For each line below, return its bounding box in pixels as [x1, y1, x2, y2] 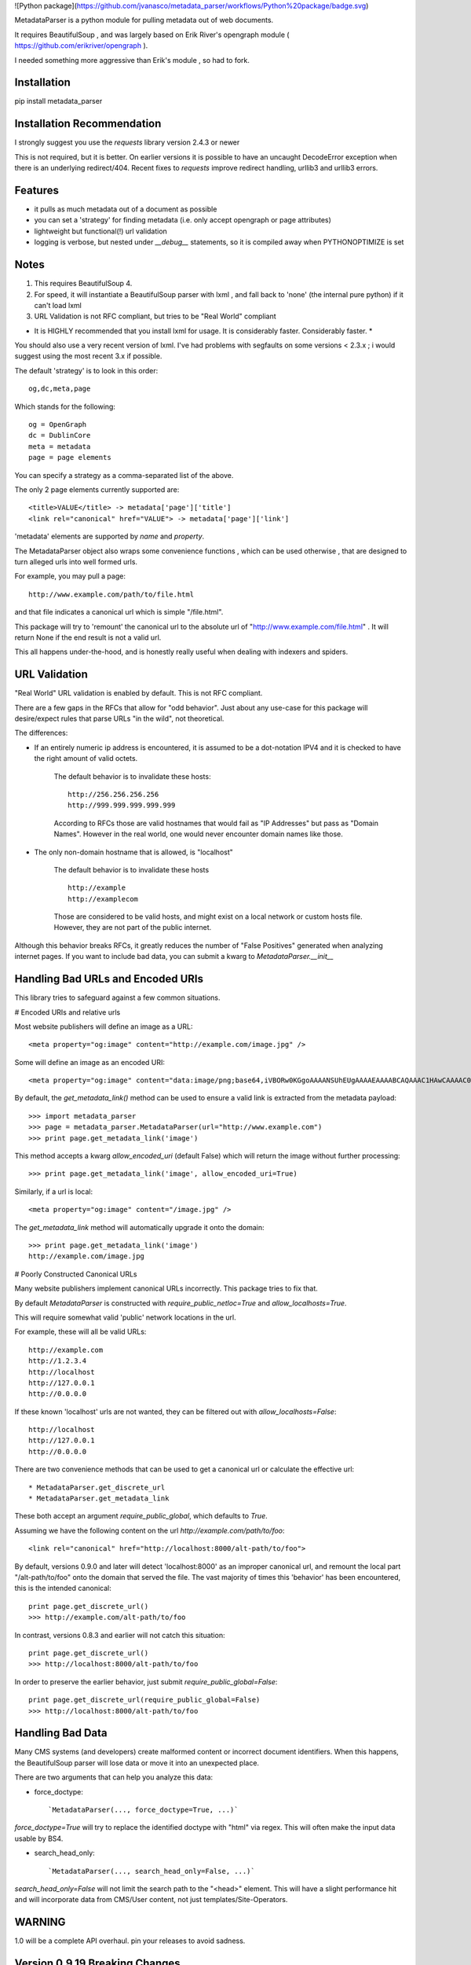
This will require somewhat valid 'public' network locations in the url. [14, 1313, 236, 1322]
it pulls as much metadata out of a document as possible [34, 204, 217, 214]
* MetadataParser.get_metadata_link [28, 1494, 170, 1503]
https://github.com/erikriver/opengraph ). [14, 41, 148, 50]
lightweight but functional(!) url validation [34, 226, 168, 236]
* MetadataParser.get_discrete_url [28, 1482, 166, 1492]
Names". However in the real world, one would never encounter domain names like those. [53, 829, 343, 839]
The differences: [14, 728, 68, 738]
